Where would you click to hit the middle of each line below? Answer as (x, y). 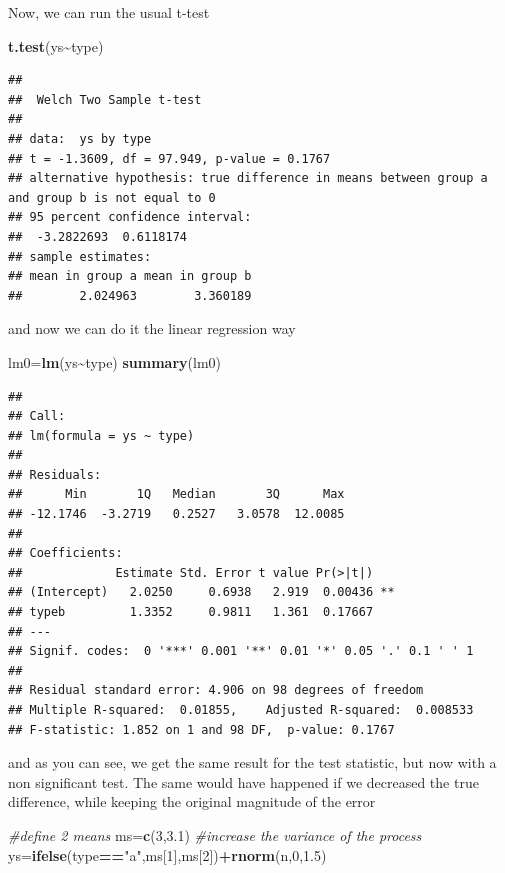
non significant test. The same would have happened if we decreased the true (243, 781)
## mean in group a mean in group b (130, 276)
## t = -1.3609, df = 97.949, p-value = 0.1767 (169, 158)
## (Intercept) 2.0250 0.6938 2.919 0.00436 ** (201, 592)
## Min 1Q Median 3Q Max (176, 494)
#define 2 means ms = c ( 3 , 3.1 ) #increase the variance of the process (215, 834)
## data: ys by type (80, 138)
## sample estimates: (80, 256)
